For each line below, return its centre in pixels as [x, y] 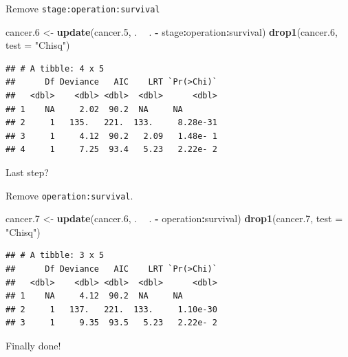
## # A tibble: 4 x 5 [55, 68]
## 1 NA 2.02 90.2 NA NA [94, 109]
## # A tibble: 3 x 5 [55, 256]
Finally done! [33, 345]
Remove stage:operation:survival [83, 8]
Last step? [27, 172]
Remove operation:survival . [69, 195]
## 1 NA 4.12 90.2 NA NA [94, 296]
